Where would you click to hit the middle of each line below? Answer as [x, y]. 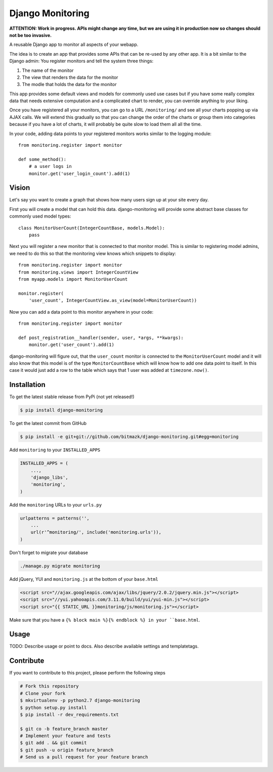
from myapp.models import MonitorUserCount [73, 279]
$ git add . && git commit [53, 743]
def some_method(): [42, 159]
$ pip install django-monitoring [61, 410]
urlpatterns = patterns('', [55, 518]
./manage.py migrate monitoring [60, 566]
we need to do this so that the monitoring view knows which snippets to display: [93, 253]
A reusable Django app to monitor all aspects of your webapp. [74, 45]
